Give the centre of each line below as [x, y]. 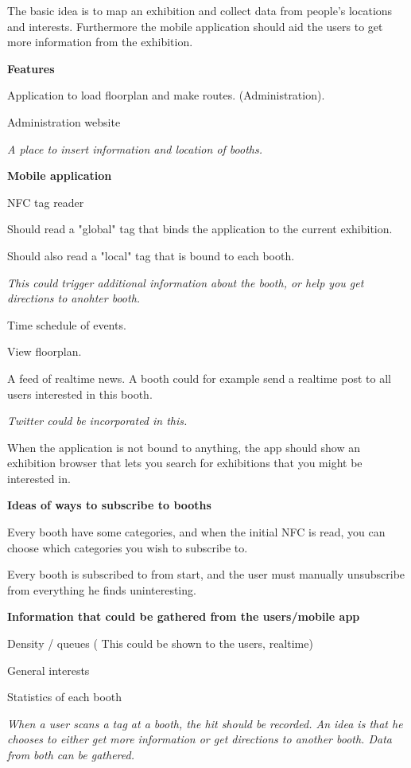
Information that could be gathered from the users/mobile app [184, 616]
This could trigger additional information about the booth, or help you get [186, 282]
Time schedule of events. [67, 324]
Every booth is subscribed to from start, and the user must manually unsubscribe [206, 574]
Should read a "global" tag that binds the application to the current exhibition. [200, 229]
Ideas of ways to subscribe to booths [109, 505]
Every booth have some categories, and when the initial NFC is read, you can [196, 532]
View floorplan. [45, 351]
